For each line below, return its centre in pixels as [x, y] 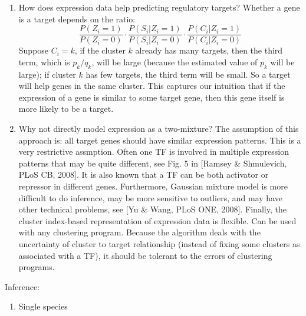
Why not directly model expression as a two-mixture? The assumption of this [159, 129]
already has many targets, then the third [209, 50]
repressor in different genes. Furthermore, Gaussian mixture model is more [153, 186]
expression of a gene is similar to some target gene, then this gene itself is [152, 97]
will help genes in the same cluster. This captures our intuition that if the [152, 86]
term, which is [44, 61]
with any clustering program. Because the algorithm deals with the [139, 232]
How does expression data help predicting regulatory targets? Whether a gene [159, 7]
